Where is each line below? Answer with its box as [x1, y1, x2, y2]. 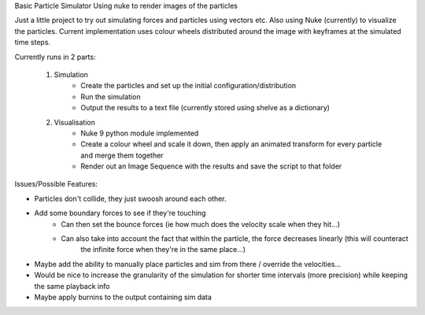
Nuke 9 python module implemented [80, 128, 199, 138]
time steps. [14, 38, 51, 47]
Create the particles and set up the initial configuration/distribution [80, 81, 297, 91]
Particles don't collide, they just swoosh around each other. [34, 194, 227, 203]
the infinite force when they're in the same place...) [80, 245, 246, 254]
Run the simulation [80, 91, 141, 102]
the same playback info [34, 281, 110, 291]
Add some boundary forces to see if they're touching [34, 209, 206, 218]
